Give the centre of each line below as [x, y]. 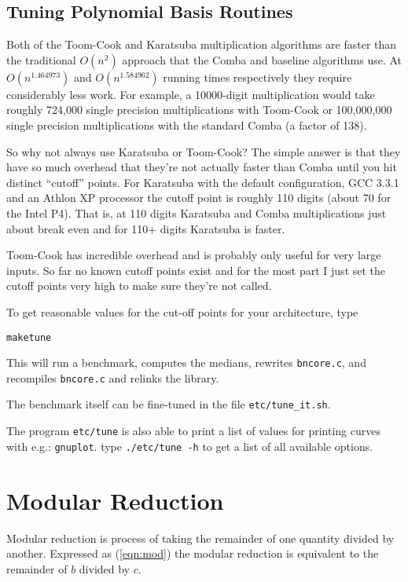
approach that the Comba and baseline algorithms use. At [262, 59]
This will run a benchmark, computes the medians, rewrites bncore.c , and [186, 362]
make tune [29, 337]
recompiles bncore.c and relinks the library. [113, 377]
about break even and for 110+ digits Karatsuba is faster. [146, 228]
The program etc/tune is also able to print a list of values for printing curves [193, 431]
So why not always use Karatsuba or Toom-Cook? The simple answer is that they [204, 151]
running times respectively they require [257, 77]
